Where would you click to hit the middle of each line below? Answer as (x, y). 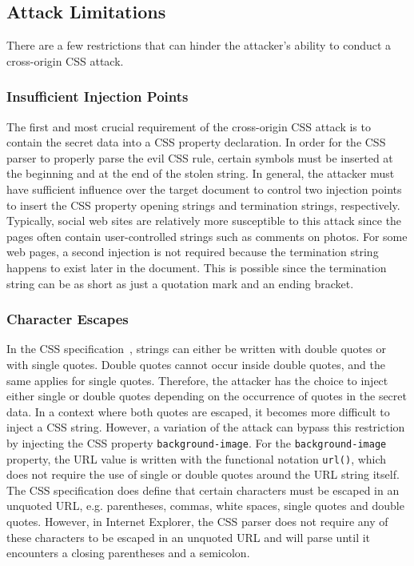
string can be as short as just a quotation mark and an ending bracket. (180, 283)
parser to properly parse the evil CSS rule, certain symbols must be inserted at (200, 157)
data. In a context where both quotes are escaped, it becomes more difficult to (198, 411)
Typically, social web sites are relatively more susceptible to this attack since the (204, 221)
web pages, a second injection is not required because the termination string (193, 252)
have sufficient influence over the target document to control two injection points (204, 189)
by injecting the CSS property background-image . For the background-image (197, 442)
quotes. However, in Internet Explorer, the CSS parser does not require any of (197, 522)
